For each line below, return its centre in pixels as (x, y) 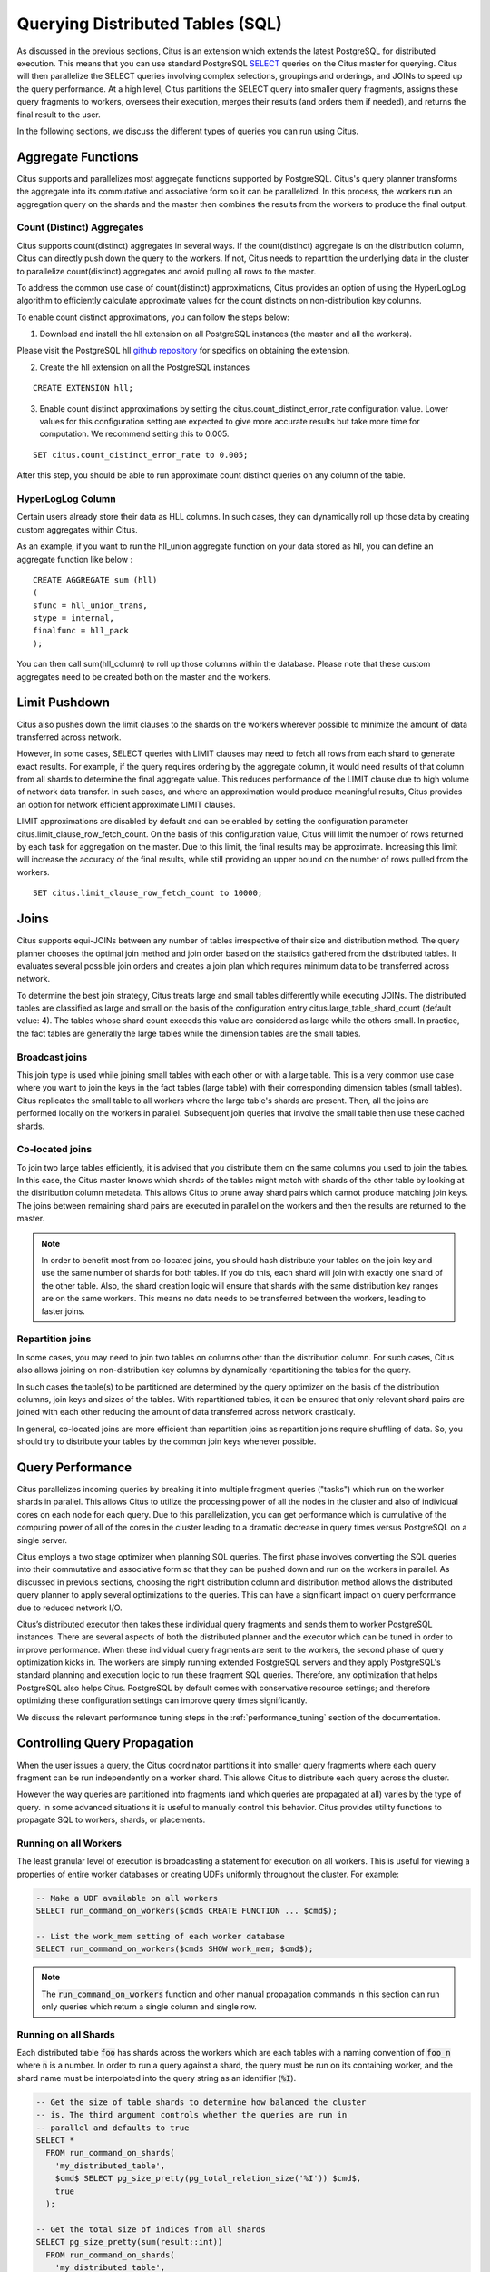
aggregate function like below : (75, 559)
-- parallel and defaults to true (113, 2128)
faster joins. (63, 1311)
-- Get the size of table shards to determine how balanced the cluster (201, 2102)
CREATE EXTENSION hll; (83, 388)
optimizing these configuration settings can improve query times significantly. (162, 1700)
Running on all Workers (69, 1843)
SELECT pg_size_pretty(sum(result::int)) (129, 2242)
